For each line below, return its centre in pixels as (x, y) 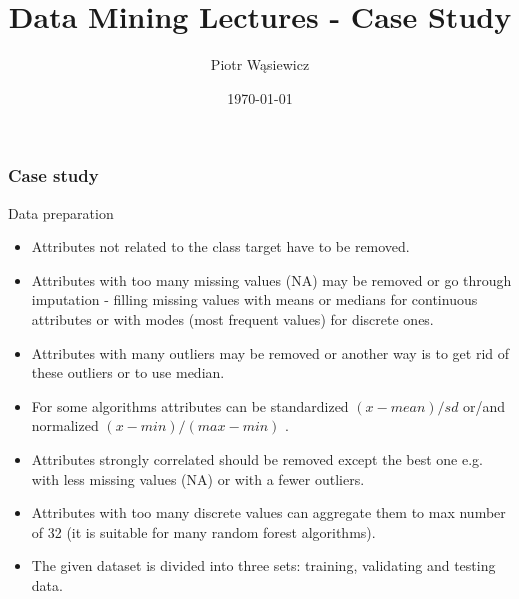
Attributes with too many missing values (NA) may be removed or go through (271, 279)
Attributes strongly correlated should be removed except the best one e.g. (257, 458)
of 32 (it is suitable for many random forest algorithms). (203, 531)
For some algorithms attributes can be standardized (190, 405)
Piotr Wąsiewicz (260, 64)
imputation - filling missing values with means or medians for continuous (254, 299)
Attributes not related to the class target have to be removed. (220, 246)
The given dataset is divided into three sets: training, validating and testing (263, 565)
